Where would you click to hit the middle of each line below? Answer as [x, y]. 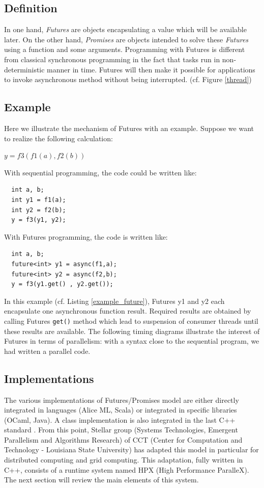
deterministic [24, 69]
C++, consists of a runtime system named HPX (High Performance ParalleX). [127, 469]
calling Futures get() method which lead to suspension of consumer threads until [131, 320]
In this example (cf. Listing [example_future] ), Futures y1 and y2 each [114, 301]
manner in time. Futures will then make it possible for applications [151, 69]
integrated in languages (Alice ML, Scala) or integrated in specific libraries [121, 410]
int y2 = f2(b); [39, 210]
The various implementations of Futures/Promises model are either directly [122, 400]
